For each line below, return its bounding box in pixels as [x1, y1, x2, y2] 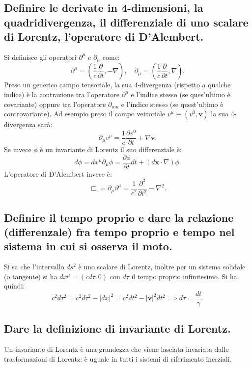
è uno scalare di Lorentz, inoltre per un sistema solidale [78, 262, 246, 272]
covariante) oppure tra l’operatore [4, 99, 106, 109]
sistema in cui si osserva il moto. [4, 238, 172, 254]
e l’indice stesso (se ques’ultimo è [131, 89, 230, 100]
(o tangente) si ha [4, 271, 57, 281]
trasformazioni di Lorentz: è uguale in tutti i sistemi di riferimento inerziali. [4, 353, 232, 364]
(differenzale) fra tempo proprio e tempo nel [4, 224, 235, 239]
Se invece [4, 144, 31, 154]
